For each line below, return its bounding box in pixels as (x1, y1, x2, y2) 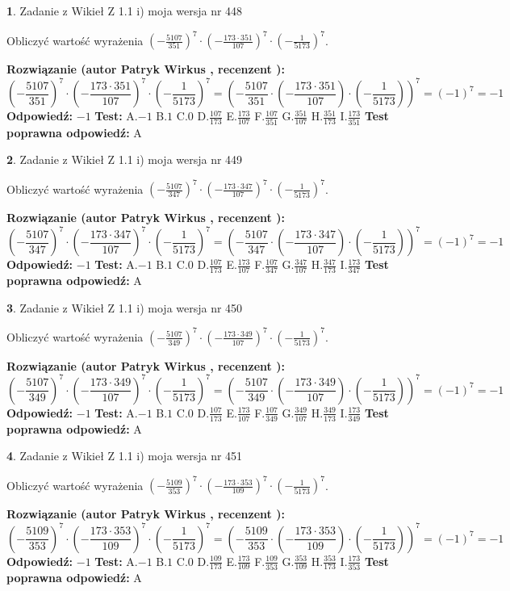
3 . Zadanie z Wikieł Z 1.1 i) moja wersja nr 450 (6, 299, 243, 316)
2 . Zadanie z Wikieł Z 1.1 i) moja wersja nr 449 (6, 151, 243, 168)
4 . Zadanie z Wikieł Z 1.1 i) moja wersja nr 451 (6, 447, 243, 464)
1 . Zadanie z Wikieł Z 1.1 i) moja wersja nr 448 (6, 2, 243, 19)
